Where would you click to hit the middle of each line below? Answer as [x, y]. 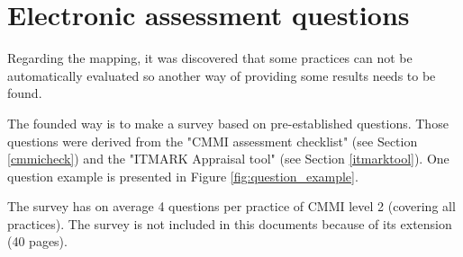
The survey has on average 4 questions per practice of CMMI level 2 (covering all [231, 206]
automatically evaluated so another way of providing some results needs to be [222, 75]
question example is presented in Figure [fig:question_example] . [183, 176]
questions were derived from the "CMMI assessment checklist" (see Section [213, 141]
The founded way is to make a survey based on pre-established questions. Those [228, 123]
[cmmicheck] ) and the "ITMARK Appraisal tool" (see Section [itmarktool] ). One [228, 159]
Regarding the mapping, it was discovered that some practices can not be [210, 58]
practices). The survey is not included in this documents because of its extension [230, 223]
